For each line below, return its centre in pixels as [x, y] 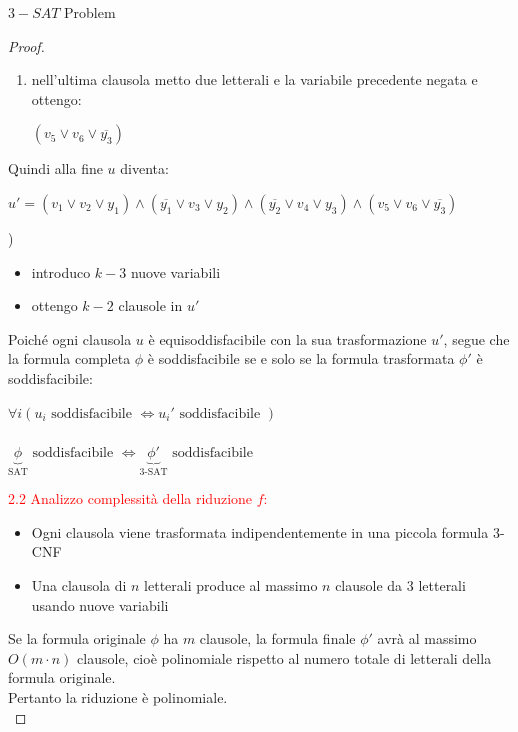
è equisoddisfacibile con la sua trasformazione [287, 338]
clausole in [150, 305]
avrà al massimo [427, 638]
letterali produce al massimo [231, 584]
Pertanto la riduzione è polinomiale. [118, 696]
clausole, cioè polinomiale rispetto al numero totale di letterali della [284, 657]
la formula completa [69, 358]
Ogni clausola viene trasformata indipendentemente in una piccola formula [260, 531]
